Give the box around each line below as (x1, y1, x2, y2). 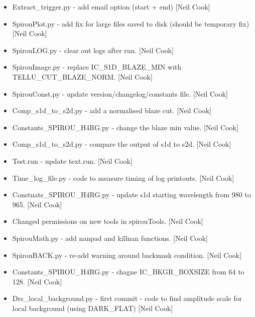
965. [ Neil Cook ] (12, 199, 62, 209)
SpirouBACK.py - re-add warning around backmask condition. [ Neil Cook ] (12, 249, 242, 260)
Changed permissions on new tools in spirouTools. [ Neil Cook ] (12, 216, 203, 226)
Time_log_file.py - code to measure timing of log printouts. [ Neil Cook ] (12, 172, 234, 183)
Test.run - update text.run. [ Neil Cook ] (12, 155, 133, 166)
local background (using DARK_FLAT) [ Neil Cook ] (12, 302, 173, 313)
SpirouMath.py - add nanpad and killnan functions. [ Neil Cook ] (12, 232, 208, 243)
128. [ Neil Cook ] (12, 276, 62, 286)
